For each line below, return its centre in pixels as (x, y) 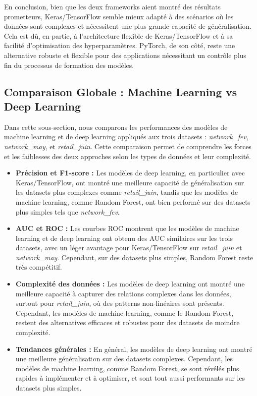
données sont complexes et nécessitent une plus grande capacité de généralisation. (128, 26)
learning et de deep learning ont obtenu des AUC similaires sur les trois (124, 238)
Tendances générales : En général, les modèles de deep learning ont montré (134, 349)
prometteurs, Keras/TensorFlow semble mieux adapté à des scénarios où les (119, 16)
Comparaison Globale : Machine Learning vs (121, 91)
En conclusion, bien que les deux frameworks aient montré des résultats (112, 6)
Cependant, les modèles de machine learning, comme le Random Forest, (125, 312)
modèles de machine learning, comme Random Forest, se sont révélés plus (127, 368)
